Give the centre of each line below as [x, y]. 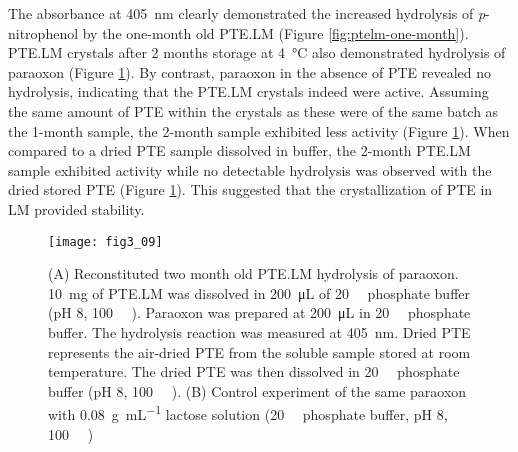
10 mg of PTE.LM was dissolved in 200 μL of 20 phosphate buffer [259, 292]
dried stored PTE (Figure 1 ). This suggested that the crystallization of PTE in [250, 189]
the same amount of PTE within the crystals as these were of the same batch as [253, 110]
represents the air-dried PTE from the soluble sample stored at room [259, 351]
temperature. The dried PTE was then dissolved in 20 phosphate [254, 371]
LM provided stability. [76, 208]
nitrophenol [43, 32]
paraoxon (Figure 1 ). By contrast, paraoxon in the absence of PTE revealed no [249, 71]
